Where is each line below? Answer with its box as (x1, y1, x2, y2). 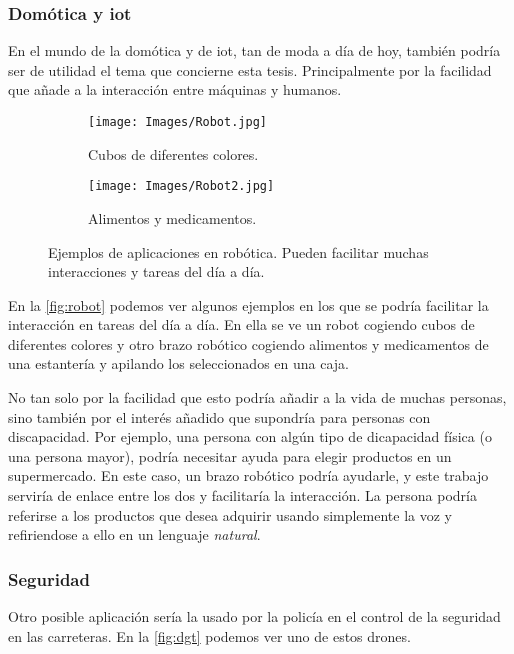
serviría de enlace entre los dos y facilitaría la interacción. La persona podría (8, 485, 477, 506)
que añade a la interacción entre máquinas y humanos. (8, 79, 342, 100)
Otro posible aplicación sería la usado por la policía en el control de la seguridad (8, 606, 501, 627)
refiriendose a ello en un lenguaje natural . (8, 524, 261, 545)
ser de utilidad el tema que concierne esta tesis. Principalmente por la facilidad (8, 59, 492, 80)
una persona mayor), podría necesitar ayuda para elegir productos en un (8, 445, 452, 466)
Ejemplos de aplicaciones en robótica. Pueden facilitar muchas (48, 241, 429, 262)
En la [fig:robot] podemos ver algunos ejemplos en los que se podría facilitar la (8, 294, 489, 315)
